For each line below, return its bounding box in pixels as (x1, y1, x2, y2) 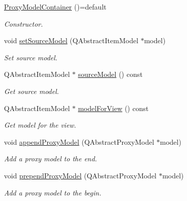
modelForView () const (78, 103, 149, 113)
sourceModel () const (78, 69, 143, 79)
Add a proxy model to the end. (4, 153, 97, 164)
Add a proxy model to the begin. (4, 187, 102, 197)
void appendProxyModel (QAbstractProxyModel (4, 136, 154, 147)
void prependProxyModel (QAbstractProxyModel (4, 170, 157, 180)
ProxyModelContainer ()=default (4, 2, 107, 12)
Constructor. (4, 18, 43, 29)
